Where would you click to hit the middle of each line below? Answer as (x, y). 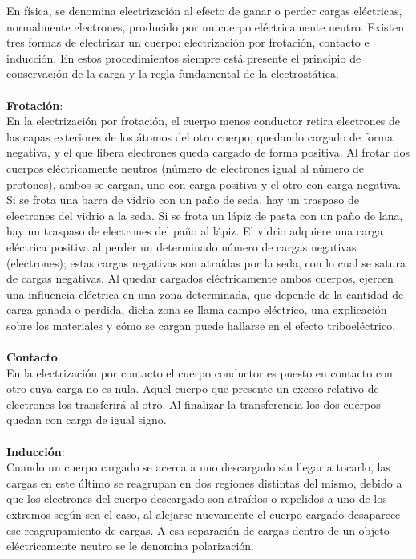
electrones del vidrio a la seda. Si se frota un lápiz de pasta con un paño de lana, (205, 215)
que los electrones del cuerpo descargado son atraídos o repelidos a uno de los (197, 498)
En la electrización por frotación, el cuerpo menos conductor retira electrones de (204, 121)
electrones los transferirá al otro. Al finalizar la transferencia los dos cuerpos (194, 404)
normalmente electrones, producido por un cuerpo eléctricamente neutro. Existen (206, 26)
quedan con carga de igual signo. (87, 420)
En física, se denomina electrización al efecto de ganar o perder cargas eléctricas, (204, 10)
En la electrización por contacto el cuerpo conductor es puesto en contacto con (200, 372)
